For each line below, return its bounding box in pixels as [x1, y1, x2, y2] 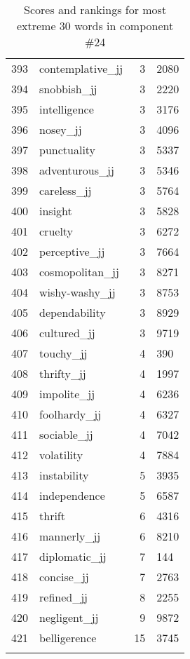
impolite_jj [39, 386, 95, 402]
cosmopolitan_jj [39, 264, 119, 280]
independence [39, 487, 105, 503]
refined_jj [39, 589, 88, 605]
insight [39, 203, 72, 219]
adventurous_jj [39, 162, 114, 178]
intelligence [39, 101, 94, 117]
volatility [39, 447, 83, 463]
